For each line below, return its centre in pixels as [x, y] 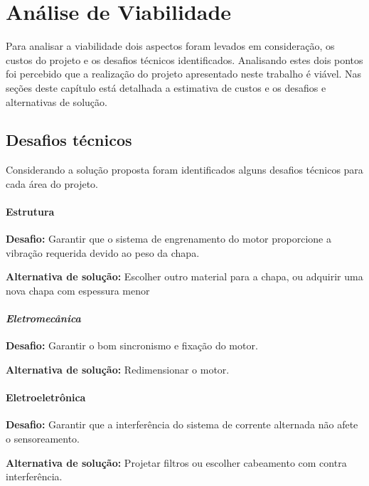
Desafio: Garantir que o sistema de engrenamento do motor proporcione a [169, 239]
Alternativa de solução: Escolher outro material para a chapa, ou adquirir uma [184, 276]
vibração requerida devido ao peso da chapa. [103, 252]
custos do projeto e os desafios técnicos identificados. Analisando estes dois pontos [184, 59]
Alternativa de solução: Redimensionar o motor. [118, 370]
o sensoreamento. [43, 439]
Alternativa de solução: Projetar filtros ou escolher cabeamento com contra [176, 462]
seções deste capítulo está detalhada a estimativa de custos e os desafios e [166, 87]
